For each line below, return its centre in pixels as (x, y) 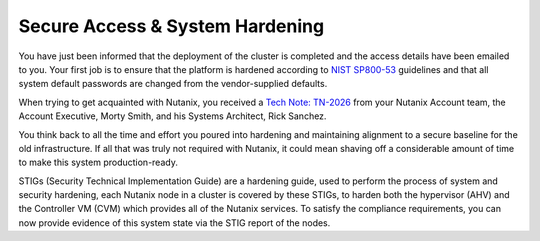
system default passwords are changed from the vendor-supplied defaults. (173, 84)
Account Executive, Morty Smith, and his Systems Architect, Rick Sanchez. (172, 116)
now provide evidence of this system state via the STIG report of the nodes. (174, 222)
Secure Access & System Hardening (171, 26)
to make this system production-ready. (98, 162)
